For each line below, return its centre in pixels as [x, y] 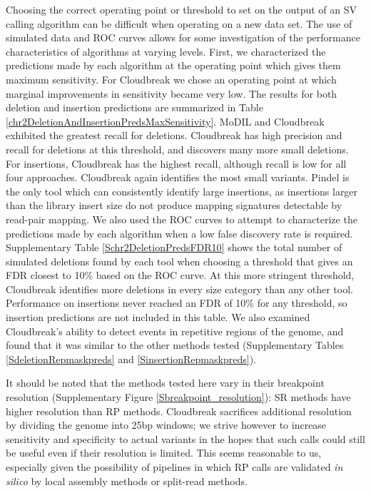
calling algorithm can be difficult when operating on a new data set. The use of [179, 23]
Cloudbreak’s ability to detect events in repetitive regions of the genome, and [175, 331]
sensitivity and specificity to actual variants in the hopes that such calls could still [185, 438]
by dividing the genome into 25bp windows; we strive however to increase [166, 425]
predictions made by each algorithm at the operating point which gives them [173, 65]
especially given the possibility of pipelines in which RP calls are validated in [174, 467]
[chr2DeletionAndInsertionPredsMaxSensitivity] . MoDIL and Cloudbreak [165, 121]
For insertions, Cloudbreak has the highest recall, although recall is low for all [176, 163]
